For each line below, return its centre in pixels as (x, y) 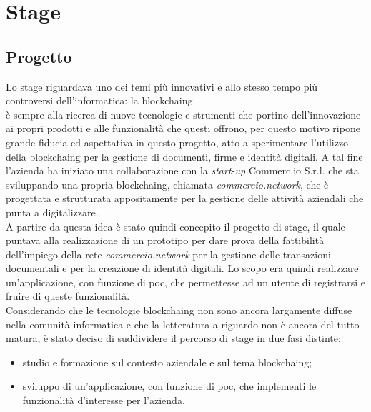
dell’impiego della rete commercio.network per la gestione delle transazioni (168, 254)
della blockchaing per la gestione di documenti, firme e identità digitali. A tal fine (184, 156)
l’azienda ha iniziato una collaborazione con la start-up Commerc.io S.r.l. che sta (182, 170)
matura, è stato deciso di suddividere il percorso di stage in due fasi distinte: (173, 338)
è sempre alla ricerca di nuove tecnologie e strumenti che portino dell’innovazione (183, 114)
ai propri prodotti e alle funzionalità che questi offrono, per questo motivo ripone (183, 128)
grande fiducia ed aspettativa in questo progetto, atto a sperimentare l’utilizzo (177, 142)
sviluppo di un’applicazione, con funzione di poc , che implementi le (169, 386)
